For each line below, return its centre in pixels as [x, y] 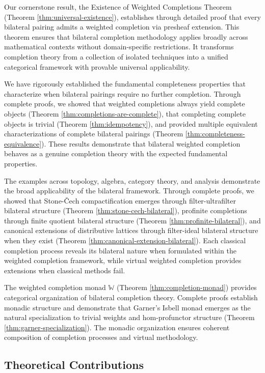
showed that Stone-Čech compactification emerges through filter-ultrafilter [120, 200]
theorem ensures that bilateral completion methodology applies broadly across [126, 36]
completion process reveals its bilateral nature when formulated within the [120, 250]
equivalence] [23, 143]
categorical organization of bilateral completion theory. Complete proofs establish [131, 297]
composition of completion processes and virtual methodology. [101, 337]
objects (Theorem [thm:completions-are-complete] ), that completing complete [125, 113]
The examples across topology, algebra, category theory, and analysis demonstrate [132, 180]
